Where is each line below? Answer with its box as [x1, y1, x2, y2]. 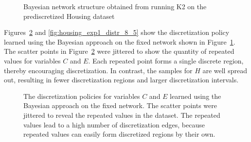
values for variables [4, 55, 61, 65]
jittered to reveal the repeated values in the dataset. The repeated [23, 110, 220, 120]
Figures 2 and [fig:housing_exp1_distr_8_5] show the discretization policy [4, 27, 230, 37]
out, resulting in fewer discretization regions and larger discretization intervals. [4, 75, 239, 85]
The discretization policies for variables [23, 91, 140, 101]
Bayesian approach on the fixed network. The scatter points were [23, 100, 217, 110]
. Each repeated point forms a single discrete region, [88, 55, 244, 65]
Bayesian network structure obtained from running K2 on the [23, 1, 207, 11]
